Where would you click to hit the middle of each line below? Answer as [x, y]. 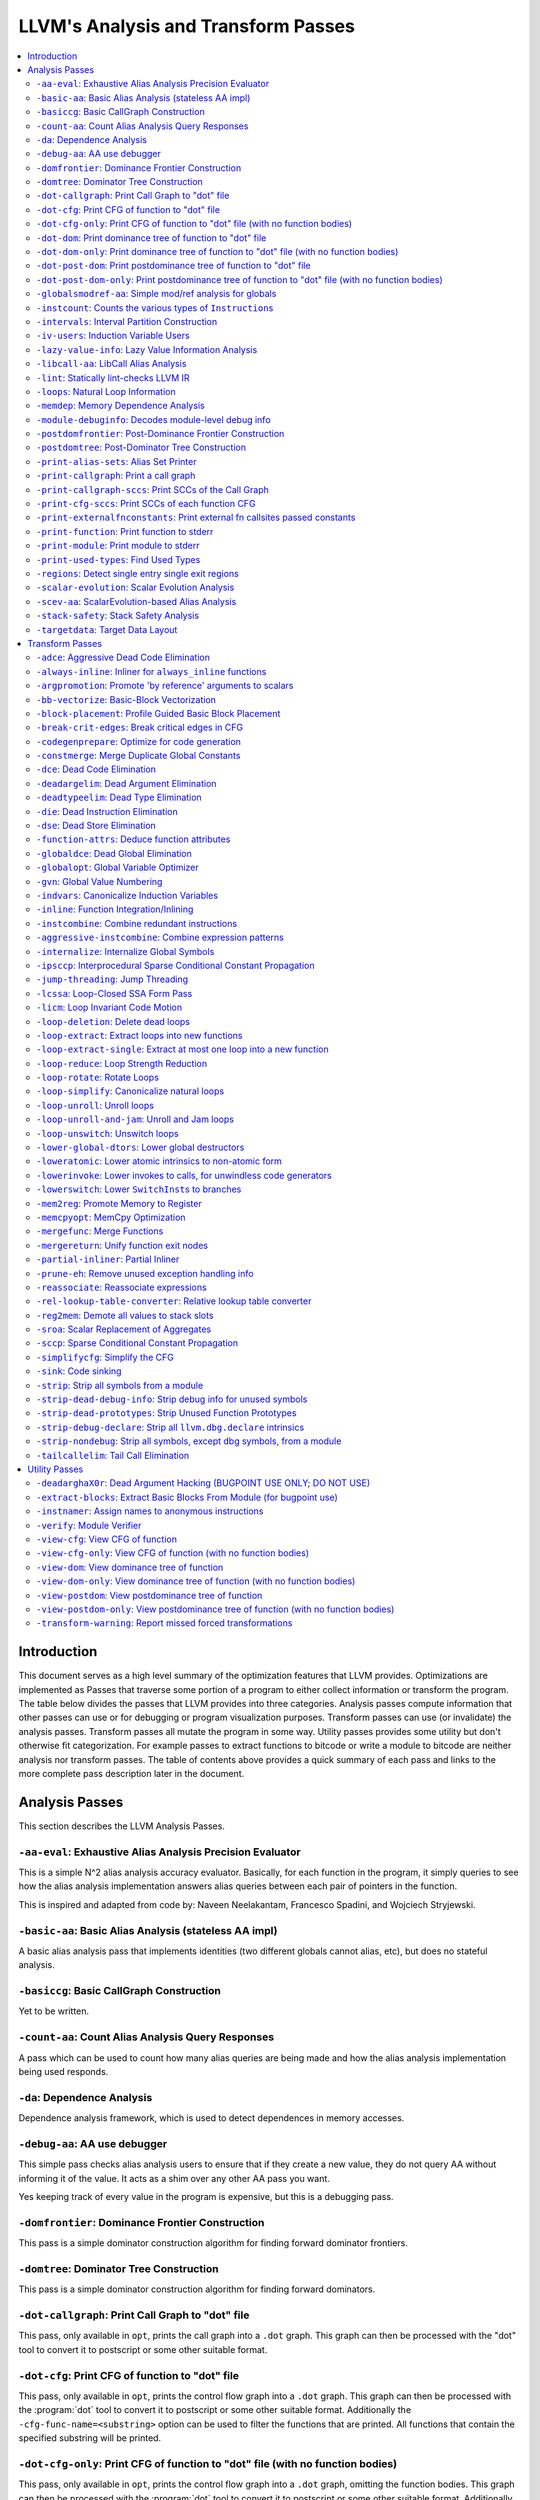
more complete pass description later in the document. [131, 1773]
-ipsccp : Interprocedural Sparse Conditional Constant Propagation [175, 965]
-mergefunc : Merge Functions [100, 1231]
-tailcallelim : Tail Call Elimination [113, 1455]
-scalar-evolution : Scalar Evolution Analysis [135, 587]
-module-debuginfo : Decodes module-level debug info [153, 419]
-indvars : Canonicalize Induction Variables [127, 895]
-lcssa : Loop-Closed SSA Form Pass [114, 993]
